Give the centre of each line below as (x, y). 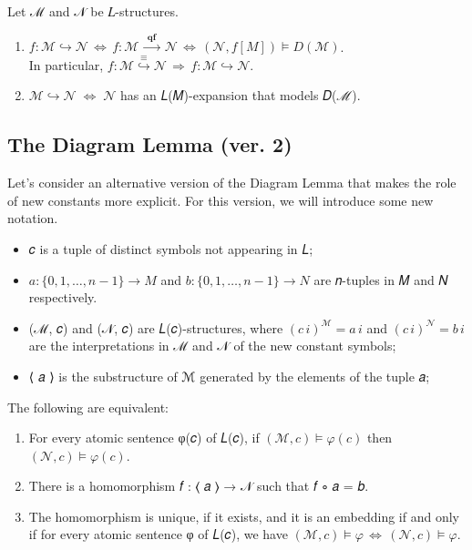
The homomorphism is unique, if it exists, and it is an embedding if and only (244, 516)
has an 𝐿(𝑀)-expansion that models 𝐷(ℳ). (240, 95)
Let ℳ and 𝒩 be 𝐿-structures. (93, 11)
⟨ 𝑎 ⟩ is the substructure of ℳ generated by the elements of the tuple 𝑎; (229, 376)
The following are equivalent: (88, 407)
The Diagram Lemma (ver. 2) (150, 144)
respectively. (63, 297)
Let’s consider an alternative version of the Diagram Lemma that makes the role (232, 183)
